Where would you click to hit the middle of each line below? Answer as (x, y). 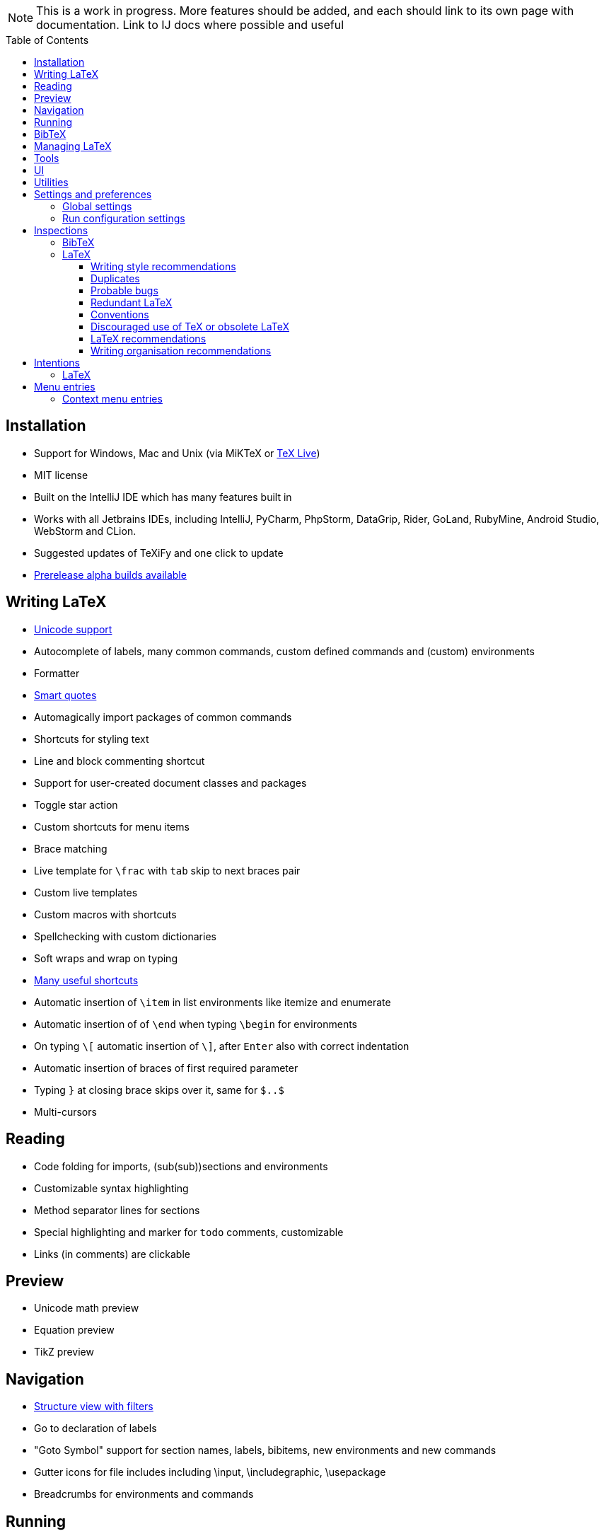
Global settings (97, 206)
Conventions (120, 314)
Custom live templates (86, 892)
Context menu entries (112, 399)
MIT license (61, 475)
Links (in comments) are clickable (112, 1254)
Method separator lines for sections (117, 1210)
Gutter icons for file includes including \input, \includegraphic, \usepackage (210, 1472)
